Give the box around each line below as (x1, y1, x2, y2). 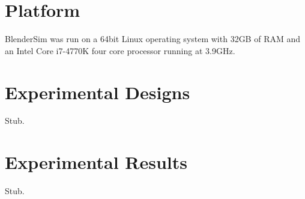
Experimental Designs (5, 79, 190, 104)
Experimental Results (5, 150, 187, 174)
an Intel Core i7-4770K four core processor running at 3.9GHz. (5, 44, 235, 57)
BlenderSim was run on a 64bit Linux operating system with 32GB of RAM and (5, 32, 301, 45)
